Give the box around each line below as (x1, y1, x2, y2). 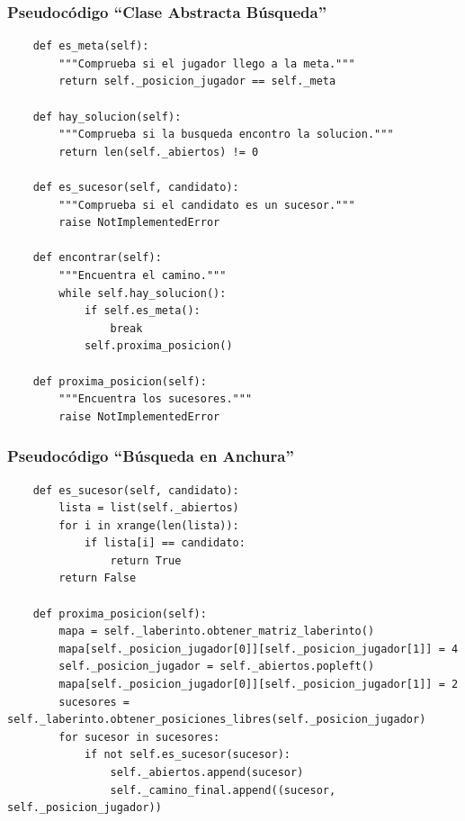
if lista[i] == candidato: (84, 537, 246, 550)
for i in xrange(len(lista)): (58, 519, 239, 532)
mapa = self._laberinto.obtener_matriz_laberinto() (58, 625, 375, 638)
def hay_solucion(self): (32, 110, 182, 123)
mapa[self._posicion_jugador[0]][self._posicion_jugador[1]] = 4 (58, 642, 459, 655)
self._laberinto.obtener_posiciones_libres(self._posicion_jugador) (7, 713, 426, 726)
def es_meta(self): (32, 40, 149, 53)
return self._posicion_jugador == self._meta (58, 75, 336, 88)
